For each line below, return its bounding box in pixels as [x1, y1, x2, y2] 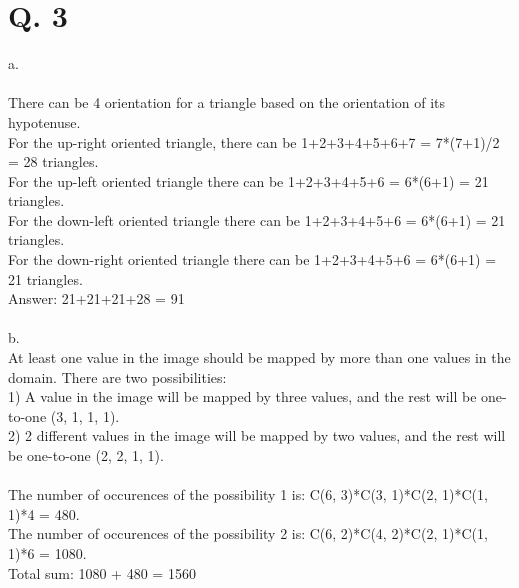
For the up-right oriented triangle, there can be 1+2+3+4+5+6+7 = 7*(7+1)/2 [8, 131, 500, 152]
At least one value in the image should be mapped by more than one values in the [8, 347, 511, 368]
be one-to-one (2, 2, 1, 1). [8, 445, 164, 465]
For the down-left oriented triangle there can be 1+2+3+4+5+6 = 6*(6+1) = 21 [8, 209, 506, 230]
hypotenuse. [8, 111, 81, 132]
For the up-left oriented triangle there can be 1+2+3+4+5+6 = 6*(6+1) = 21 [8, 170, 489, 191]
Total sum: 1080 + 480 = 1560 [8, 562, 196, 583]
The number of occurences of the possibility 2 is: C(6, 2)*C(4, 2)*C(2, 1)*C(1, [8, 523, 488, 544]
